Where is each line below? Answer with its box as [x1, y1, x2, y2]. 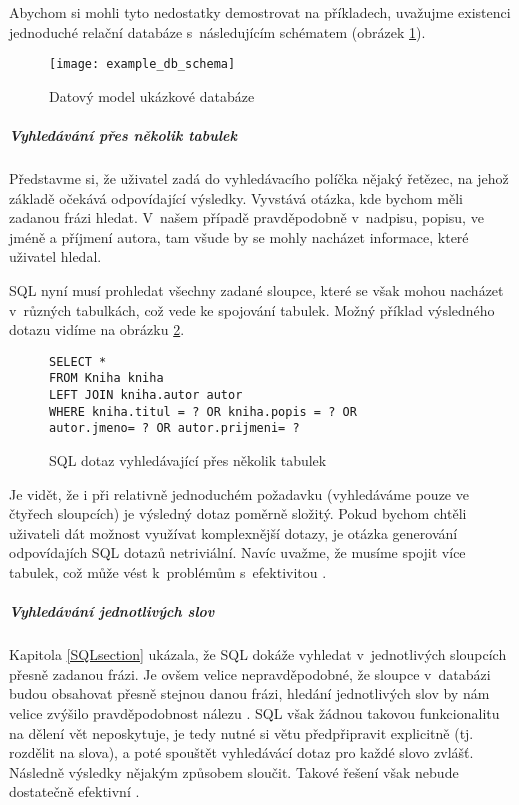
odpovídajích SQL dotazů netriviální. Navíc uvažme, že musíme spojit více [9, 542, 466, 563]
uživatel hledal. [9, 246, 102, 267]
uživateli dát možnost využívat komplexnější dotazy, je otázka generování [9, 522, 458, 543]
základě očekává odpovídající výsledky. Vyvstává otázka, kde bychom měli [9, 187, 463, 208]
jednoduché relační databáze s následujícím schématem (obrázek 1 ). [9, 21, 426, 42]
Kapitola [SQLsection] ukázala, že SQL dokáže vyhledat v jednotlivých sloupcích [9, 644, 507, 665]
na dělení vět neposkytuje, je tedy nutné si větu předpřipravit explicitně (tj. [9, 722, 474, 743]
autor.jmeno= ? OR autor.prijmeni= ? [49, 421, 300, 436]
